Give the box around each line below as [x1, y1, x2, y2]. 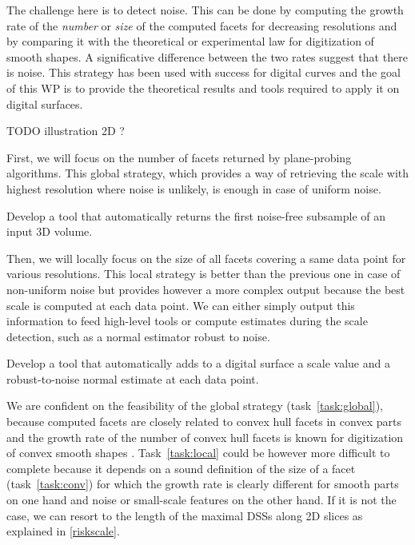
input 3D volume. [6, 223, 93, 240]
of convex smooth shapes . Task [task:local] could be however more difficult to [6, 444, 390, 461]
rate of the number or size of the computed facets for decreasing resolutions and [6, 17, 397, 34]
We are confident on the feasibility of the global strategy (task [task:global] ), [6, 397, 383, 414]
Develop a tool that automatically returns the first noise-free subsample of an [6, 207, 386, 224]
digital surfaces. [6, 95, 83, 112]
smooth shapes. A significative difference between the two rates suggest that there [6, 48, 408, 65]
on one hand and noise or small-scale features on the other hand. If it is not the [6, 491, 397, 508]
